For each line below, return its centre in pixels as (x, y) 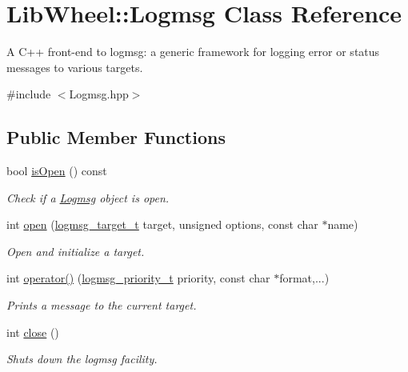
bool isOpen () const (57, 171)
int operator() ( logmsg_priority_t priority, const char (138, 278)
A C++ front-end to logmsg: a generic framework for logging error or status (193, 52)
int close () (33, 332)
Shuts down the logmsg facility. (82, 359)
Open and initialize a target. (76, 251)
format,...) (304, 278)
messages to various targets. (75, 67)
